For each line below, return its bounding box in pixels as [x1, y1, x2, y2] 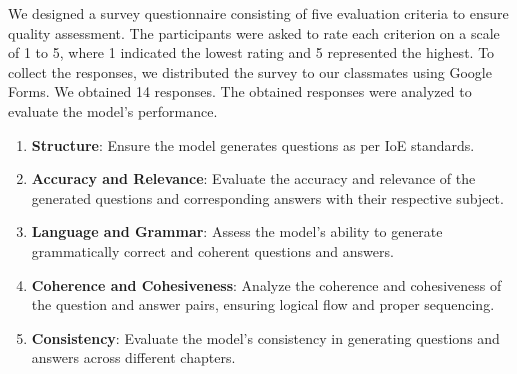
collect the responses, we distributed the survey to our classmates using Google [8, 61, 492, 82]
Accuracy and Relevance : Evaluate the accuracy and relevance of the [31, 168, 476, 189]
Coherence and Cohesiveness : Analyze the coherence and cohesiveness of [31, 274, 502, 295]
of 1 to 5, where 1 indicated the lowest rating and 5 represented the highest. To [8, 42, 495, 63]
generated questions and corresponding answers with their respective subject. [31, 187, 504, 208]
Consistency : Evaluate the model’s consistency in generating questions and [31, 327, 500, 348]
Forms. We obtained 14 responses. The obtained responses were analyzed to [8, 81, 472, 102]
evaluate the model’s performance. [8, 100, 218, 121]
